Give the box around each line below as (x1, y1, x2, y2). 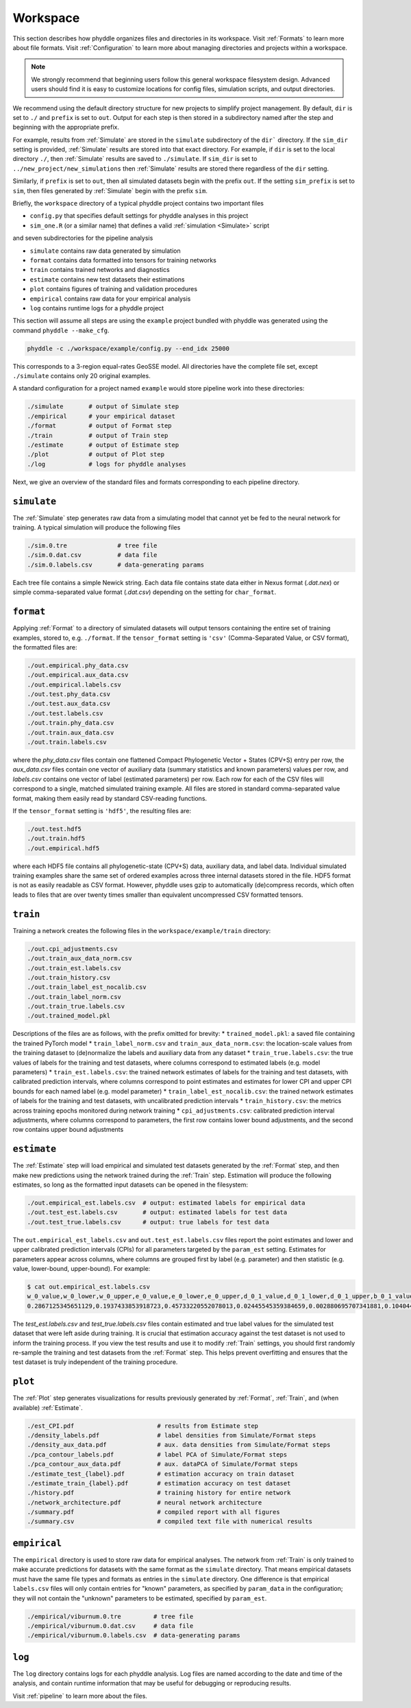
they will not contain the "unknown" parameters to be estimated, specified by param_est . (12, 1594, 267, 1602)
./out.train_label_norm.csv (27, 993, 121, 1000)
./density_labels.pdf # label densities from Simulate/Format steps (27, 1431, 316, 1439)
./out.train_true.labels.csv (27, 1002, 125, 1011)
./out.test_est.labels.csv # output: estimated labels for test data (27, 1209, 288, 1216)
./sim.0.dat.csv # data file (27, 552, 158, 559)
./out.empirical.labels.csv (27, 680, 121, 689)
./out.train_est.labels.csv (27, 964, 121, 972)
